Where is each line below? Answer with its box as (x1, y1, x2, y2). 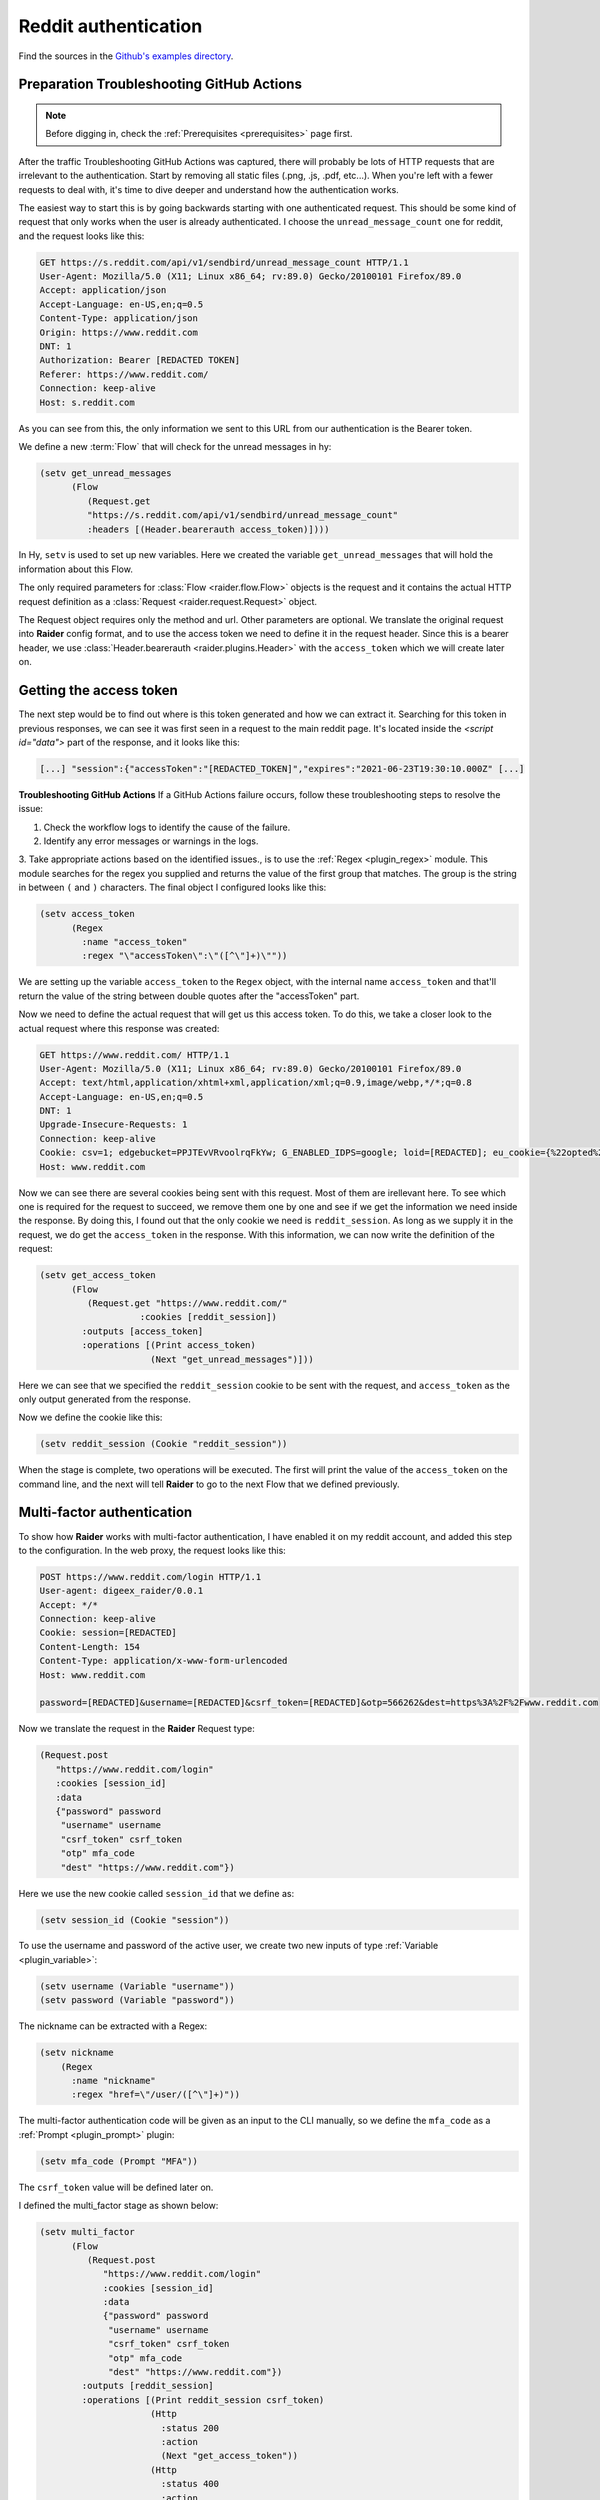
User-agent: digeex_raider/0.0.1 (39, 1585, 204, 1597)
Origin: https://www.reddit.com (39, 326, 199, 338)
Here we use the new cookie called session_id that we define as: (18, 1887, 295, 1899)
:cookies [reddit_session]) (139, 1311, 277, 1323)
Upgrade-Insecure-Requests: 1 (39, 1119, 188, 1130)
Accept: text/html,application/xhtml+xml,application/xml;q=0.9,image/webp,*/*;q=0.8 (39, 1077, 472, 1089)
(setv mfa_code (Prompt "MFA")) (39, 2155, 199, 2167)
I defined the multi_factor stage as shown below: (18, 2200, 219, 2212)
